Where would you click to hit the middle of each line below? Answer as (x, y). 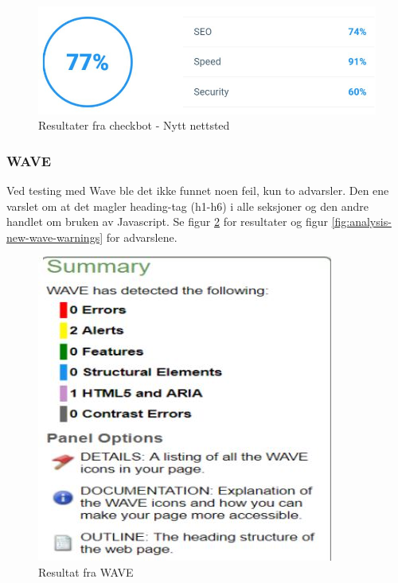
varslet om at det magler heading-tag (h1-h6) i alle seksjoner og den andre (187, 206)
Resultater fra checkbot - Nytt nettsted (134, 125)
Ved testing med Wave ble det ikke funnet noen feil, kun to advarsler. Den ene (198, 190)
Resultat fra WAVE (86, 572)
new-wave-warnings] (55, 237)
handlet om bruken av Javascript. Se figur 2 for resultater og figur (167, 222)
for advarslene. (142, 237)
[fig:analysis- (361, 222)
